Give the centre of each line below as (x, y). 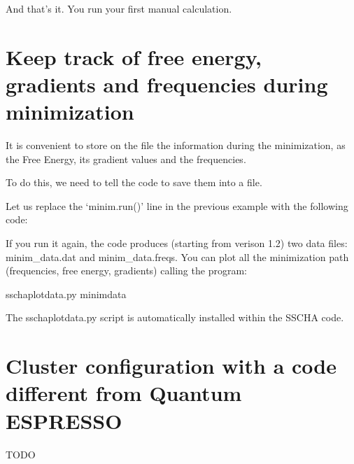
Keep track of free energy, (134, 56)
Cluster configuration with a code (171, 366)
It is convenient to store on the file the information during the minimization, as (176, 145)
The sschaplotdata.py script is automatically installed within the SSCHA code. (175, 317)
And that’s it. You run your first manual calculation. (119, 8)
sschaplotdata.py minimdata (66, 294)
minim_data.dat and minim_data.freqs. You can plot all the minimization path (177, 256)
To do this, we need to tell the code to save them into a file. (134, 182)
